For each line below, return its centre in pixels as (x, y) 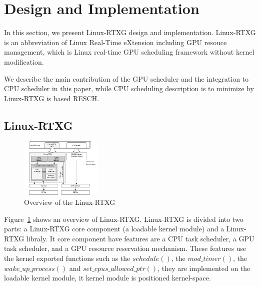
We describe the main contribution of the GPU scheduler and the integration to (126, 78)
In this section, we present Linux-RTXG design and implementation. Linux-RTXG (130, 32)
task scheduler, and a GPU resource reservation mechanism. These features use (125, 248)
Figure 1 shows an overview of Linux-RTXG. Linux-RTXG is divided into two (124, 219)
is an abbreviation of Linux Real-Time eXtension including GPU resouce (115, 42)
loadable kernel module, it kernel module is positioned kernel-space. (107, 278)
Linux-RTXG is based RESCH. (52, 98)
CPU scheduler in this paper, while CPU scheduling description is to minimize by (129, 88)
